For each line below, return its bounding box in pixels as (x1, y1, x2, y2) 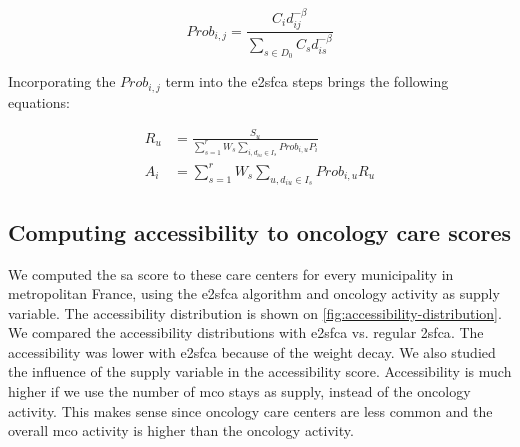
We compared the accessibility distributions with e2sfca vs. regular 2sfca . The (8, 322, 484, 343)
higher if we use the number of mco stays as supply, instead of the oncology (8, 381, 471, 402)
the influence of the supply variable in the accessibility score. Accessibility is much (8, 361, 512, 382)
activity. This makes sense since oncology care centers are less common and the (8, 400, 493, 421)
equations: (8, 91, 70, 112)
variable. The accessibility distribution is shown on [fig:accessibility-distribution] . (8, 302, 502, 323)
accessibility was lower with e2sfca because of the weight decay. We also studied (8, 341, 496, 362)
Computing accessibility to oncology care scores (8, 216, 512, 247)
